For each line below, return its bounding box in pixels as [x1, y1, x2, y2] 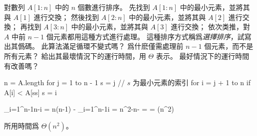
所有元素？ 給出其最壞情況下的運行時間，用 [4, 50, 146, 61]
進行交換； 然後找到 [33, 11, 99, 22]
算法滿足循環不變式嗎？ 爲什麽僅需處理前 [48, 41, 184, 51]
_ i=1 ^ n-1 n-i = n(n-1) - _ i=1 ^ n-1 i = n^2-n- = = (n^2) [4, 104, 174, 114]
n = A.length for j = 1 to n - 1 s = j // [4, 77, 125, 88]
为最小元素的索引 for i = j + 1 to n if [132, 77, 251, 88]
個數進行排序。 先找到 [77, 2, 150, 12]
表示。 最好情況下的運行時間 [156, 50, 250, 61]
